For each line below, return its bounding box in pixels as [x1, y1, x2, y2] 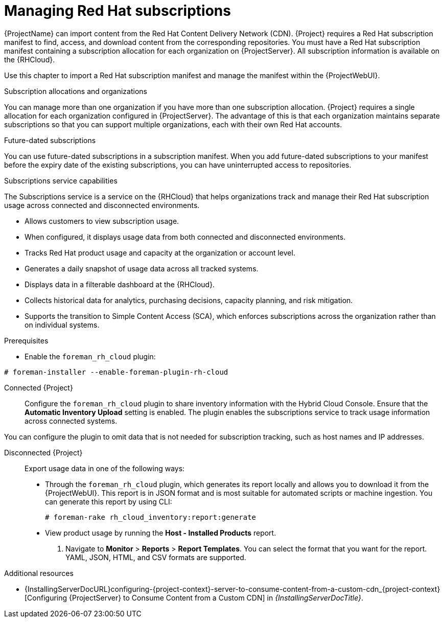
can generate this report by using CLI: [45, 497, 172, 506]
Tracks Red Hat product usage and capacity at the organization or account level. [25, 248, 295, 257]
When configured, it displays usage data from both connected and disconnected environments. [25, 232, 346, 241]
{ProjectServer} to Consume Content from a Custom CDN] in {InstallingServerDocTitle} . [69, 593, 364, 602]
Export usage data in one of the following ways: [25, 464, 185, 473]
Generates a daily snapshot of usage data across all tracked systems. [25, 264, 259, 273]
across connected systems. [25, 416, 118, 425]
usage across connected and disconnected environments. [4, 200, 200, 210]
